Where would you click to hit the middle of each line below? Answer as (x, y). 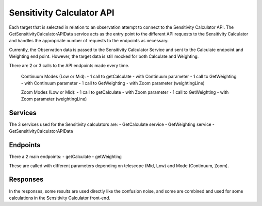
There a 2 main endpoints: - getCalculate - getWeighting (65, 157)
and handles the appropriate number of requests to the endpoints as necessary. (89, 41)
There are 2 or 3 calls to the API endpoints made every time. (69, 65)
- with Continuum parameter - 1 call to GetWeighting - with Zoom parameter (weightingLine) (113, 83)
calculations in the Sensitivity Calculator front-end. (60, 198)
